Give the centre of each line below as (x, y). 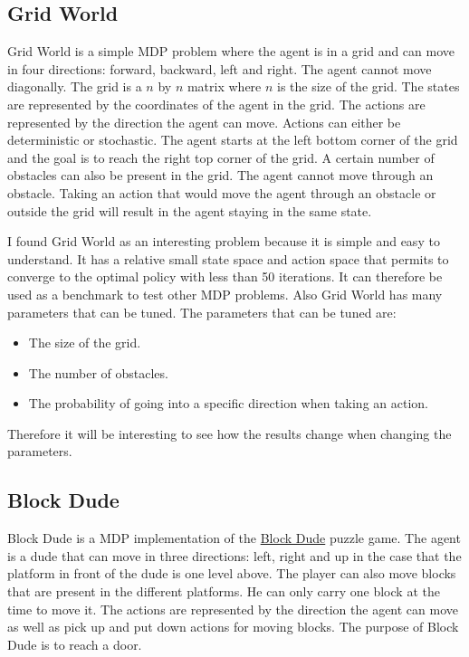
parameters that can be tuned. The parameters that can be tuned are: (202, 312)
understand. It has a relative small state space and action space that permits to (228, 258)
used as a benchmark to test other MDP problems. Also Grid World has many (225, 294)
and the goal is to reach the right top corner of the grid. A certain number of (221, 157)
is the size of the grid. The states (368, 86)
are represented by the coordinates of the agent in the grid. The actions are (216, 104)
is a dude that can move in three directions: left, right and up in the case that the (234, 555)
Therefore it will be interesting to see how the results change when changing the (230, 433)
